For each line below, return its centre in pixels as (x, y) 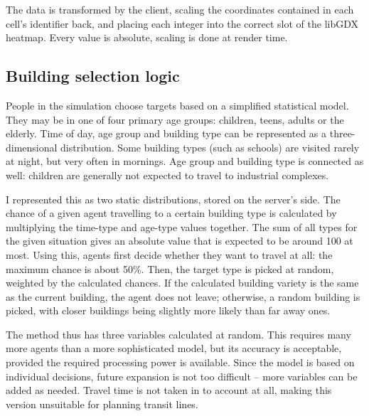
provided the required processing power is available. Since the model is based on (180, 362)
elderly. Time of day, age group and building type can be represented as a (166, 133)
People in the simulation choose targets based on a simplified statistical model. (177, 105)
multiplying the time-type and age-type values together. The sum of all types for (182, 226)
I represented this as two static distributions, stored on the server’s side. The (173, 199)
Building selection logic (93, 76)
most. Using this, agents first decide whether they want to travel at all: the (169, 254)
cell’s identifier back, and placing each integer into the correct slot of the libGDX (182, 23)
